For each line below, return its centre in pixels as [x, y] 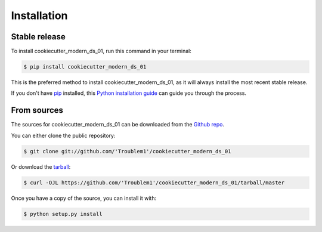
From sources [37, 110]
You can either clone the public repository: [63, 135]
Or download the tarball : [41, 166]
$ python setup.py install [63, 214]
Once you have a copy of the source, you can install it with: [84, 198]
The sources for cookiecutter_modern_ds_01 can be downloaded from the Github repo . [118, 125]
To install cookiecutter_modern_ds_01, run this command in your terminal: [101, 51]
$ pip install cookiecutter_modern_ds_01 [85, 67]
